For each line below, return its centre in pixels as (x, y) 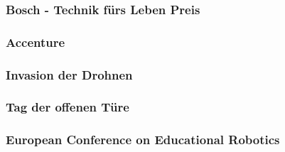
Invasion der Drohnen (69, 74)
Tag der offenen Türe (68, 107)
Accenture (36, 42)
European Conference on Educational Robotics (143, 140)
